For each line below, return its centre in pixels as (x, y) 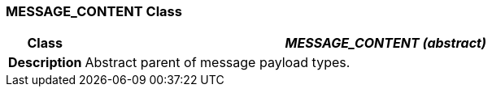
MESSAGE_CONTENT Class (94, 11)
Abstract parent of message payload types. (218, 63)
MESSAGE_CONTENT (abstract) (385, 43)
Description (45, 63)
